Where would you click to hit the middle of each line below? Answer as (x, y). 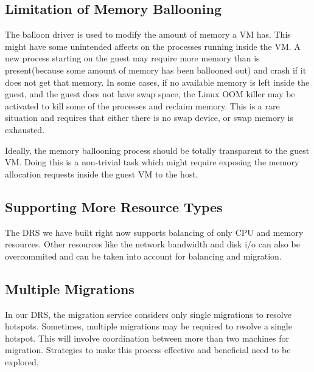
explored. (22, 361)
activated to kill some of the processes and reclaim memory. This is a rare (142, 105)
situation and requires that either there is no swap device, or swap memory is (149, 118)
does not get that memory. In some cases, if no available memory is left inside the (157, 82)
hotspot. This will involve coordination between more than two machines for (147, 338)
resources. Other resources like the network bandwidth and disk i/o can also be (152, 244)
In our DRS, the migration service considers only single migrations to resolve (148, 314)
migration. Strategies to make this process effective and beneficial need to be (148, 350)
